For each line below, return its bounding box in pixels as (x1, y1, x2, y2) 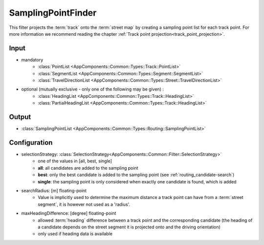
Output (9, 113, 31, 121)
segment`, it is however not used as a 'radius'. (38, 201, 131, 207)
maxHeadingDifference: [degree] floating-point (21, 210, 116, 216)
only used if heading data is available (38, 231, 112, 237)
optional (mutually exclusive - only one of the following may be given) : (21, 86, 164, 92)
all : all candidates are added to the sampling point (38, 165, 139, 171)
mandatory (21, 57, 44, 63)
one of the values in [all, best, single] (38, 158, 112, 164)
